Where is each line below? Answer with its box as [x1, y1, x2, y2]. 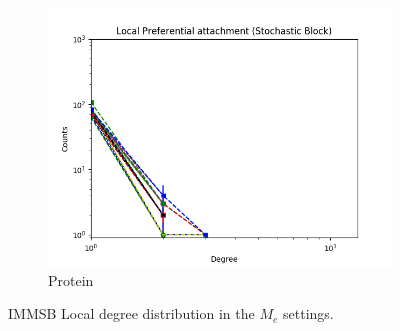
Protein [48, 269, 94, 290]
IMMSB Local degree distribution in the [8, 303, 255, 324]
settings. [283, 303, 334, 324]
